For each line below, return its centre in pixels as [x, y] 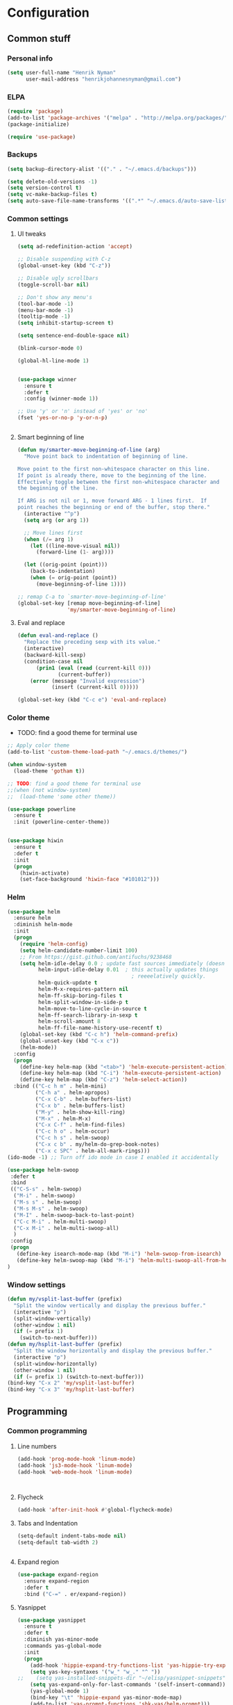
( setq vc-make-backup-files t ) [52, 195]
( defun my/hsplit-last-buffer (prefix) [65, 1344]
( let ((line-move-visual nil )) [75, 546]
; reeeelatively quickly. [169, 976]
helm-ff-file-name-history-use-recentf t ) [100, 1028]
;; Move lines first [53, 533]
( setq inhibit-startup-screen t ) [66, 323]
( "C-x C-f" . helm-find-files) [80, 1125]
